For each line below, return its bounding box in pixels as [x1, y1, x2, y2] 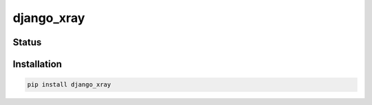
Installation [12, 58, 62, 70]
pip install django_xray [27, 81, 112, 89]
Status [12, 36, 42, 48]
